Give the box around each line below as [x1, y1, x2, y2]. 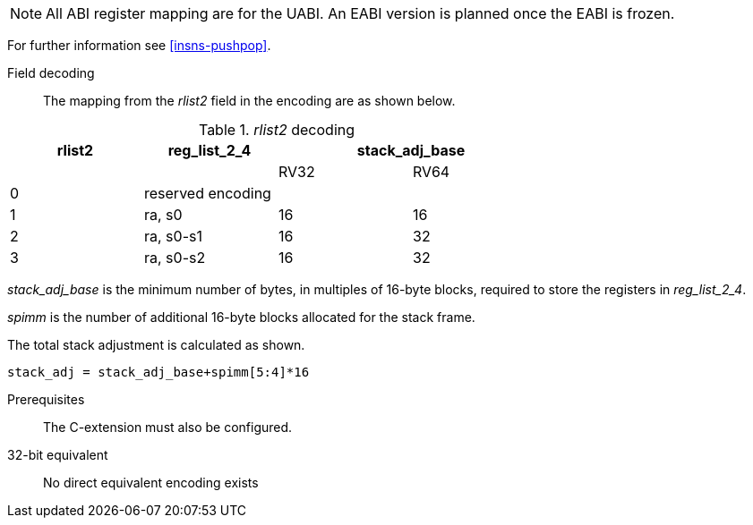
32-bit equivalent [7, 447, 108, 462]
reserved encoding [144, 184, 271, 202]
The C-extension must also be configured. [43, 419, 293, 435]
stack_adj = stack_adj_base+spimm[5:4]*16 [7, 365, 310, 379]
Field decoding [7, 65, 95, 80]
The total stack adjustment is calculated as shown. [7, 337, 305, 352]
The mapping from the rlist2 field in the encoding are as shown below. [43, 93, 456, 108]
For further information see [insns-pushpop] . [7, 38, 271, 53]
